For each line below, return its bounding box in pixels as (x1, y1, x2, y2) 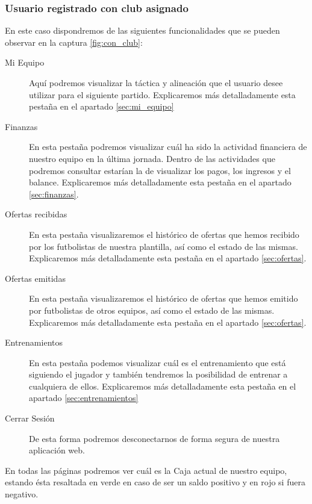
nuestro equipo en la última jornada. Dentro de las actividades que (29, 152, 275, 164)
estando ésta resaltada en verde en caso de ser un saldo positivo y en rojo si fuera (5, 476, 305, 488)
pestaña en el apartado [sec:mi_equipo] (29, 100, 174, 113)
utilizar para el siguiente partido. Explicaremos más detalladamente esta (29, 88, 296, 101)
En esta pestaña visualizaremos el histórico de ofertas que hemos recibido (29, 228, 299, 240)
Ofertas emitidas (5, 272, 66, 284)
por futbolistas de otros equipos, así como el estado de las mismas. (29, 303, 275, 316)
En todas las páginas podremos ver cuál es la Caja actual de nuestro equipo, (5, 464, 287, 476)
